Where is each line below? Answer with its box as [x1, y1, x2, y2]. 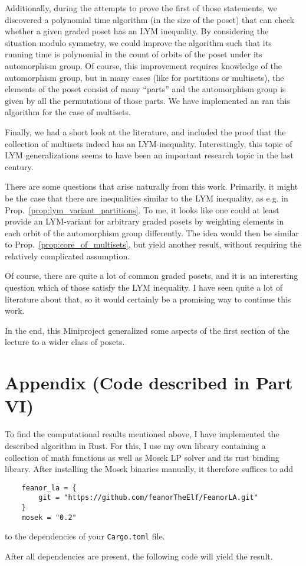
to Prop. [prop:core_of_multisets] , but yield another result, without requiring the [5, 238, 302, 251]
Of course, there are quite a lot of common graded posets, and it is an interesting [5, 269, 298, 282]
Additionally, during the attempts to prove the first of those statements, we [5, 2, 277, 14]
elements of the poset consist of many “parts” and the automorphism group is [5, 83, 286, 95]
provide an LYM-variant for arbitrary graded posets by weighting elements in [5, 215, 284, 227]
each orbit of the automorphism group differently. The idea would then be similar [5, 226, 299, 239]
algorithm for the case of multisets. [5, 106, 131, 118]
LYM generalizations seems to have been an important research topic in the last [5, 149, 294, 161]
